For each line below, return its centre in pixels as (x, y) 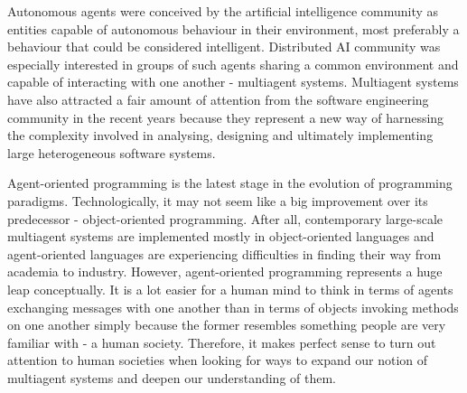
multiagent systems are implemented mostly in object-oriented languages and (221, 236)
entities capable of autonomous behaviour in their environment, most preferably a (233, 28)
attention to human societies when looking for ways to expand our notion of (218, 360)
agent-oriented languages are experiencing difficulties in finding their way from (224, 253)
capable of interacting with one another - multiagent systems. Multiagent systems (233, 82)
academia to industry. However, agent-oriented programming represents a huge (225, 271)
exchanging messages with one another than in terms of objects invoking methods (233, 307)
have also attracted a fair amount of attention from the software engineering (218, 99)
